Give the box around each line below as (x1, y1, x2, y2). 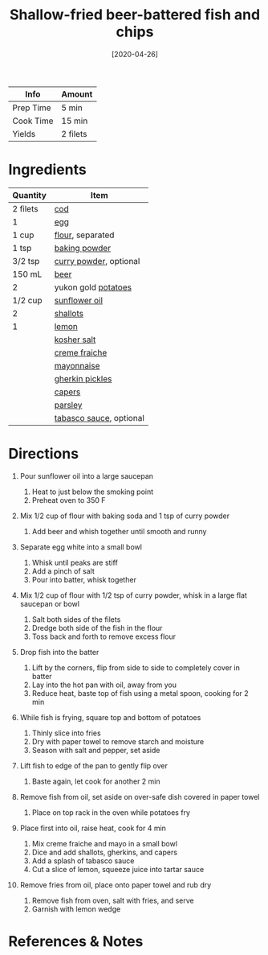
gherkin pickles (54, 373, 112, 384)
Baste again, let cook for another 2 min (31, 776, 160, 786)
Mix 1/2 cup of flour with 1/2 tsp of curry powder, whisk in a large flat (19, 590, 247, 600)
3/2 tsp (12, 255, 40, 266)
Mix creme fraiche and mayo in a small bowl (31, 838, 178, 848)
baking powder (54, 242, 111, 253)
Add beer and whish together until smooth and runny (31, 526, 207, 536)
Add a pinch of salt (31, 566, 95, 576)
